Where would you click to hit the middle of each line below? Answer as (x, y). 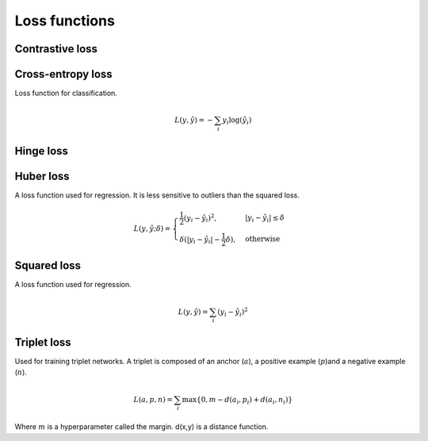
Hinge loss (42, 151)
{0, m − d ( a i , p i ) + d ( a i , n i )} (245, 401)
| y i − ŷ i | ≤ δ (265, 219)
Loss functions (65, 21)
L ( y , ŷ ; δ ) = (152, 228)
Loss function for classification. (66, 93)
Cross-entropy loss (63, 74)
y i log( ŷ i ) (237, 121)
